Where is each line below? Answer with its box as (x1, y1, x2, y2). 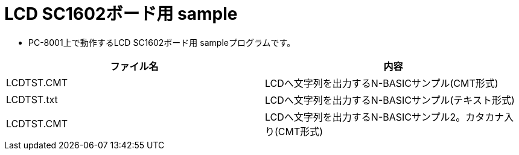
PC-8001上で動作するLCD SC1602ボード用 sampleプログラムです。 (28, 37, 296, 48)
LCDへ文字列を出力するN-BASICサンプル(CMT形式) (265, 77, 498, 89)
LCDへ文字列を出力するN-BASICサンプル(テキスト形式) (265, 93, 515, 106)
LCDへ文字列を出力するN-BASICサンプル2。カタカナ (265, 110, 505, 123)
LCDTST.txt (6, 93, 58, 106)
